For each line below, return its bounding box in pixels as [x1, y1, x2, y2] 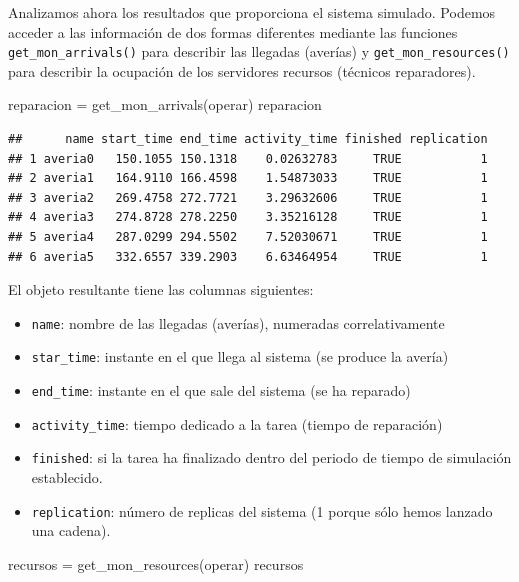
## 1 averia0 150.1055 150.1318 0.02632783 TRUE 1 [8, 151, 488, 166]
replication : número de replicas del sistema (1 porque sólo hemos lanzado [31, 500, 493, 521]
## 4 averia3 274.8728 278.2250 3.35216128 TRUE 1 [8, 210, 488, 225]
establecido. [31, 467, 103, 488]
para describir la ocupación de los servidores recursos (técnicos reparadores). [8, 60, 476, 81]
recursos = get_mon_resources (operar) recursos [8, 553, 304, 574]
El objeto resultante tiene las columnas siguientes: [8, 279, 314, 300]
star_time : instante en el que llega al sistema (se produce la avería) [31, 346, 449, 367]
